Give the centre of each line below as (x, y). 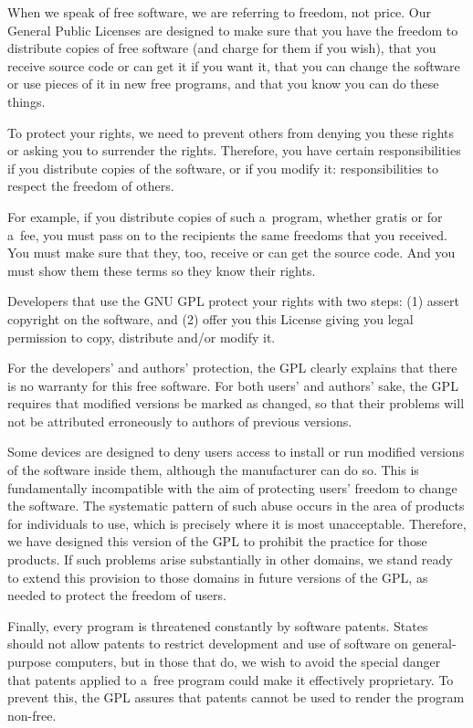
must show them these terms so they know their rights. (162, 270)
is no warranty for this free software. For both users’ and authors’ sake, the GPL (233, 385)
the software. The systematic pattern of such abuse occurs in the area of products (236, 506)
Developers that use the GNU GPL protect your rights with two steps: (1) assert (233, 301)
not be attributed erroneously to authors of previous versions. (180, 421)
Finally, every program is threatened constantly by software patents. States (218, 625)
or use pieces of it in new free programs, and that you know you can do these (223, 84)
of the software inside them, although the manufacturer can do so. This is (213, 470)
